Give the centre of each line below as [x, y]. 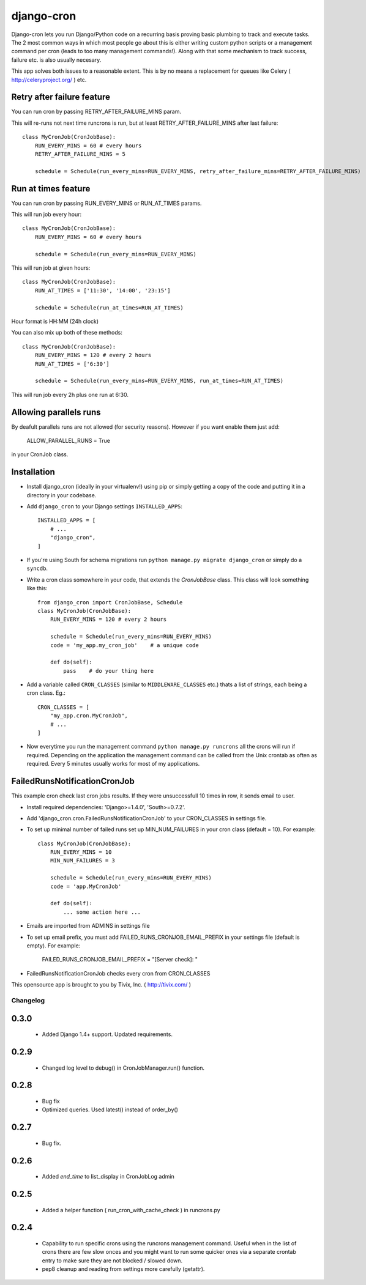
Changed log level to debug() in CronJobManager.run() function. [123, 1068]
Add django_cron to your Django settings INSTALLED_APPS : [105, 506]
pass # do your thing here [109, 671]
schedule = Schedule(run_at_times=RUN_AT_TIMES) [109, 308]
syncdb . [37, 568]
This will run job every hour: [47, 215]
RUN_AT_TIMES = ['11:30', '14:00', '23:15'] [103, 290]
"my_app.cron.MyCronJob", [89, 716]
